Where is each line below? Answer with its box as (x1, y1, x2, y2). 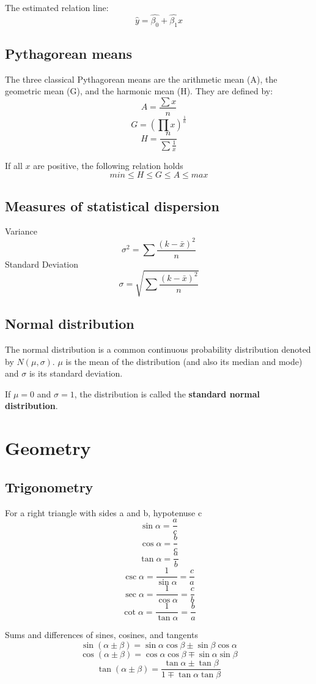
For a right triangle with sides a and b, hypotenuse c (5, 506, 202, 519)
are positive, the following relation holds (33, 159, 183, 171)
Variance (5, 225, 37, 238)
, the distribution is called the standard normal (74, 387, 260, 400)
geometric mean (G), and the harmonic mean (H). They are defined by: (5, 85, 273, 97)
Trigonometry (5, 477, 94, 496)
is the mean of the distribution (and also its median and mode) (65, 355, 303, 367)
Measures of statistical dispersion (5, 196, 219, 215)
